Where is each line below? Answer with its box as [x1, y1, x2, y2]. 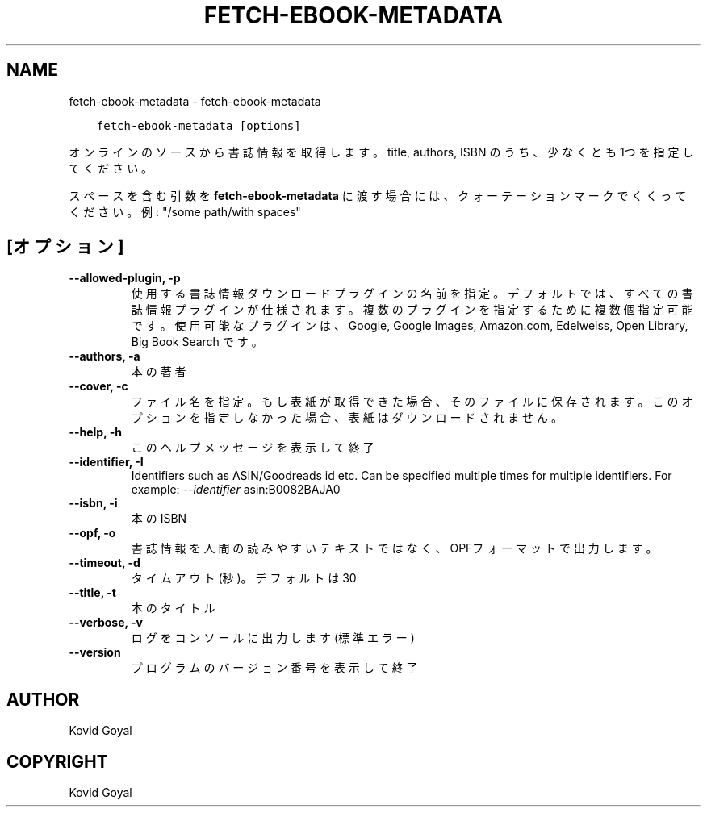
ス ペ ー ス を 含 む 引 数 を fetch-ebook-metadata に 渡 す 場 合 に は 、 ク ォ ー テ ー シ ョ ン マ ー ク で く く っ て [69, 188, 687, 202]
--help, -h [69, 425, 122, 440]
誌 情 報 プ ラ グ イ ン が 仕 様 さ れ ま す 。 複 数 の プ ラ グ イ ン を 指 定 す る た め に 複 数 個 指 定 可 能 [131, 302, 693, 317]
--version [69, 645, 121, 660]
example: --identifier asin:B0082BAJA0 [131, 482, 341, 497]
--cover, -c [69, 379, 128, 394]
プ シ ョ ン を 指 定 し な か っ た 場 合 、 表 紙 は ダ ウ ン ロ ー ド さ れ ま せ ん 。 [131, 411, 563, 425]
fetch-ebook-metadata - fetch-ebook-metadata [69, 94, 321, 108]
